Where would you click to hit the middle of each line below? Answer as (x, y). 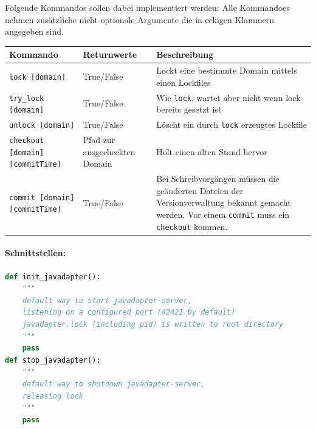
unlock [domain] (42, 126)
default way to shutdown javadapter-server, (114, 384)
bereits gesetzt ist (189, 109)
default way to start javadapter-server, (107, 300)
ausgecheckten (109, 151)
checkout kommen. (192, 226)
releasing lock (53, 396)
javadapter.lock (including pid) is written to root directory (153, 325)
